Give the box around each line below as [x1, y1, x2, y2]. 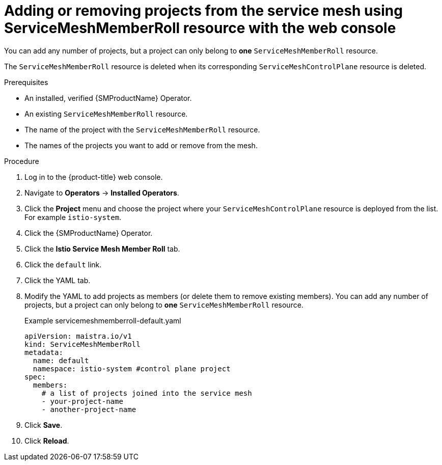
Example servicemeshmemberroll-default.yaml [24, 316, 181, 325]
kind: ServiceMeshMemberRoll [24, 340, 141, 348]
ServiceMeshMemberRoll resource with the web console [4, 19, 396, 37]
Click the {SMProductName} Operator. [24, 228, 153, 237]
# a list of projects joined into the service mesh [41, 389, 252, 397]
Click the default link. [24, 260, 102, 269]
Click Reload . [24, 436, 69, 445]
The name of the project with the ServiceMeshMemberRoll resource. [24, 125, 260, 134]
